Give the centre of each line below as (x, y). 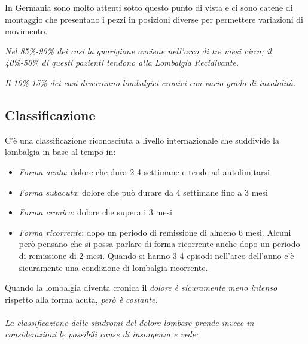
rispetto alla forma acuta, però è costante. (81, 299)
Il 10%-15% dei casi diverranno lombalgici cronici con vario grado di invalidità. (150, 82)
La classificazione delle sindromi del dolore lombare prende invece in (129, 322)
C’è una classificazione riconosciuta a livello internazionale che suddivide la (142, 140)
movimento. (26, 31)
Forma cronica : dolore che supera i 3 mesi (95, 212)
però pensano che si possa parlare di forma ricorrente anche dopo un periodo (159, 244)
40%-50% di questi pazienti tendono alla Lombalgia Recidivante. (122, 63)
